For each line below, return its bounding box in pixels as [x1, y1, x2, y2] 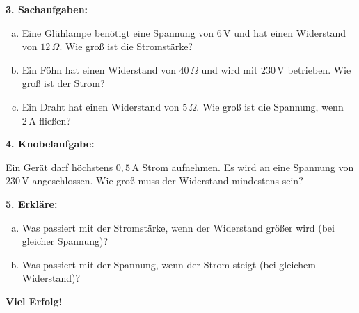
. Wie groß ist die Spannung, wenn [196, 99, 344, 113]
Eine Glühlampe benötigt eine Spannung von [22, 25, 214, 40]
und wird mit [201, 62, 258, 77]
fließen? [39, 113, 71, 127]
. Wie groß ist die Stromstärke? [59, 39, 193, 54]
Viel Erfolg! [6, 294, 63, 308]
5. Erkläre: [6, 196, 58, 211]
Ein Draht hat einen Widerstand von [22, 99, 179, 113]
